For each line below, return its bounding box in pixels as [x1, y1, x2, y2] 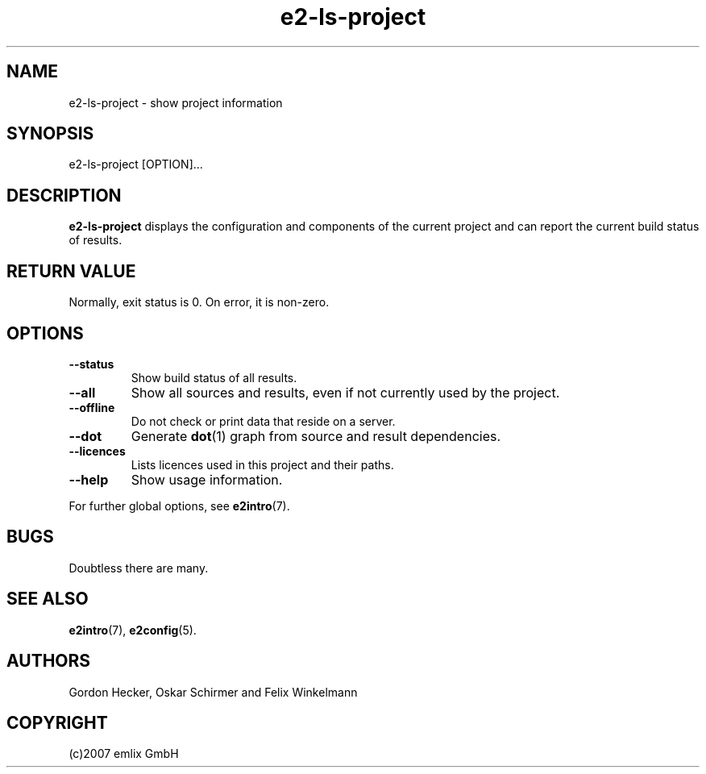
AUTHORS [6, 651, 91, 672]
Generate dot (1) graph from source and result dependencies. [131, 427, 501, 444]
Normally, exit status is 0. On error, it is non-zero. [69, 295, 330, 310]
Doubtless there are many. [69, 560, 209, 575]
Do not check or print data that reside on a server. [131, 414, 396, 428]
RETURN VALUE [6, 260, 136, 281]
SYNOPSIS [6, 123, 94, 144]
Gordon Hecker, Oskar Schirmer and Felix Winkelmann [69, 685, 358, 699]
